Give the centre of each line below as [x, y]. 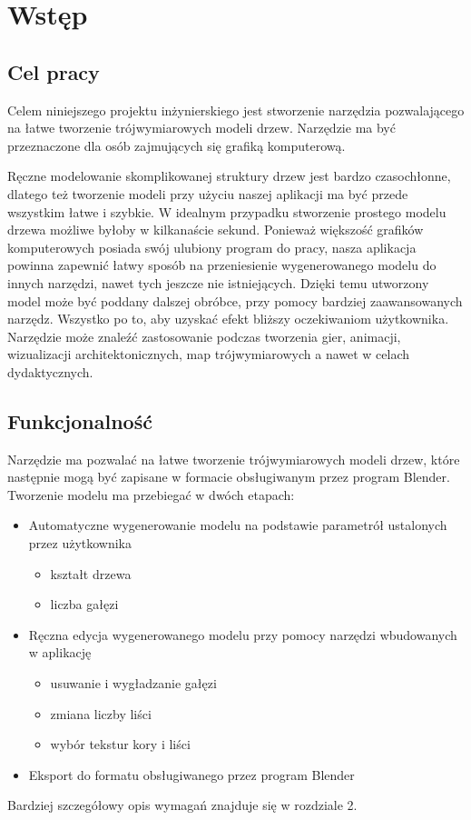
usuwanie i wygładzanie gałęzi [133, 683]
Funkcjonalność [80, 420]
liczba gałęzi [84, 604]
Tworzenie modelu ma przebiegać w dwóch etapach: [151, 494]
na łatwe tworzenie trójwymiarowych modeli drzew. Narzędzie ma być [201, 128]
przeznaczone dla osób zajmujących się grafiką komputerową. [177, 145]
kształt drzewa [91, 573]
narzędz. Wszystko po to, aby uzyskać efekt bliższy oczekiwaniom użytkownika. [228, 319]
